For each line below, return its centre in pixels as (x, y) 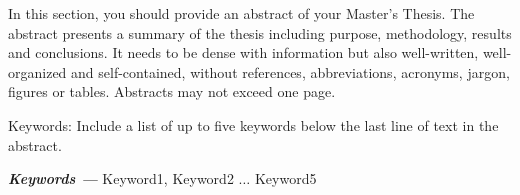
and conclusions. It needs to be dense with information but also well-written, (243, 52)
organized (37, 71)
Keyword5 (285, 178)
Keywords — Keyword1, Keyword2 (121, 178)
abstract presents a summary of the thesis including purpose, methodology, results (260, 32)
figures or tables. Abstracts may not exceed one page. (172, 91)
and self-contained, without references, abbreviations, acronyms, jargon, (290, 71)
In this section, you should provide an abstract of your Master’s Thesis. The (241, 13)
